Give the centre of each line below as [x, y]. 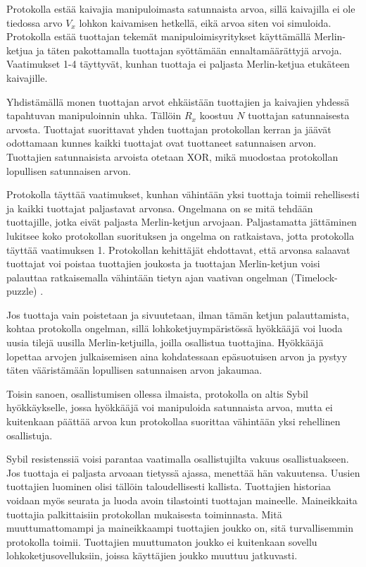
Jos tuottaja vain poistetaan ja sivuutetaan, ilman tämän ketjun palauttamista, [178, 314]
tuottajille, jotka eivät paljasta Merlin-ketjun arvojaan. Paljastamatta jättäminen [182, 222]
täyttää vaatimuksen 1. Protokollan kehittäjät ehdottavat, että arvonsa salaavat [178, 249]
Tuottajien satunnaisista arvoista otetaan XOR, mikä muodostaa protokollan [172, 156]
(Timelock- [314, 277]
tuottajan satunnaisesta [299, 115]
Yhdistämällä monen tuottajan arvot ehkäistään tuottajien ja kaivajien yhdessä [178, 101]
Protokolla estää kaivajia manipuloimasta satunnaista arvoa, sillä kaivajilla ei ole [181, 8]
